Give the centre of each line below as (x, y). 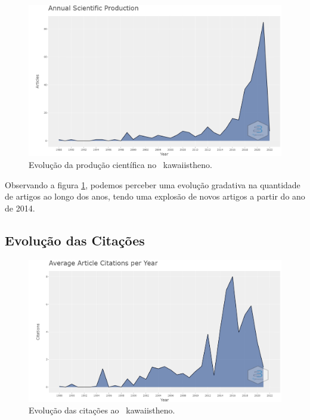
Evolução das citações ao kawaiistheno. (102, 410)
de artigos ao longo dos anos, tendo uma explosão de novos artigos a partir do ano (155, 196)
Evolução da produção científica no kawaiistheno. (120, 165)
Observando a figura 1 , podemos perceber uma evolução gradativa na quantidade (153, 184)
